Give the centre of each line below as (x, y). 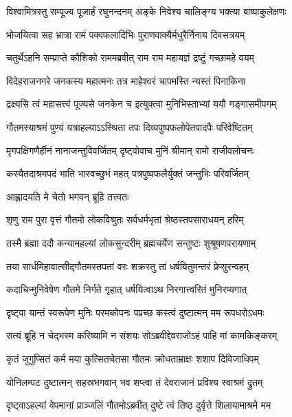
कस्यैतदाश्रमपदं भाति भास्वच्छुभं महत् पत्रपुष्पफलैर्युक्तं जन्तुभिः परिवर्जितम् (127, 173)
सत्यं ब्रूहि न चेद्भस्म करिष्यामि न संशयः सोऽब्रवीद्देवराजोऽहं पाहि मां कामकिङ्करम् (142, 335)
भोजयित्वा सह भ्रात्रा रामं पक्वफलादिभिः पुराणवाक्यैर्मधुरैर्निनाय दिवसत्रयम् (126, 34)
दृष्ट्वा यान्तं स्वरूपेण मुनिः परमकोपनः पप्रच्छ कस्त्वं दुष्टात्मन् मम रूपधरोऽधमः (135, 312)
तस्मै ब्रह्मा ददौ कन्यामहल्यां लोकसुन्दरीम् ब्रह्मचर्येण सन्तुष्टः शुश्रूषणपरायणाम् (131, 242)
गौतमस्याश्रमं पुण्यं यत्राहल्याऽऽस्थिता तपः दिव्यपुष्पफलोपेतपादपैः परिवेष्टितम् (130, 126)
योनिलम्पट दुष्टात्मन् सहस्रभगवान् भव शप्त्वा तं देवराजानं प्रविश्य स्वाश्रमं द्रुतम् (135, 382)
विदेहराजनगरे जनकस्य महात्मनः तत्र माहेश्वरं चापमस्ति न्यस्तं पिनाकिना (126, 80)
